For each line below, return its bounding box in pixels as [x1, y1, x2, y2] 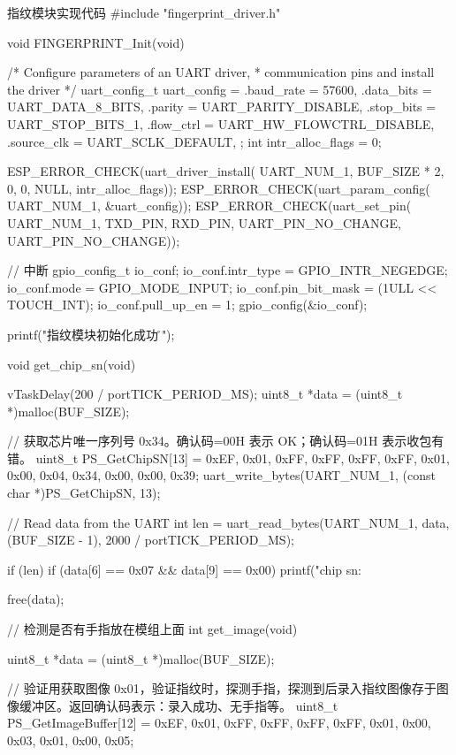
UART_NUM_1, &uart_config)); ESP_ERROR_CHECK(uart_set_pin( [7, 196, 412, 215]
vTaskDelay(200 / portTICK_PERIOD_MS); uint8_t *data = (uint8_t [7, 385, 403, 403]
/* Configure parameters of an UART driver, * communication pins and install [7, 63, 435, 81]
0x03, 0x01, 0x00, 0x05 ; [7, 731, 134, 749]
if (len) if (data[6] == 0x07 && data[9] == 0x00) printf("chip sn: [7, 560, 361, 578]
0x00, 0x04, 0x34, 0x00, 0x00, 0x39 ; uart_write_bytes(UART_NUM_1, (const [7, 466, 437, 484]
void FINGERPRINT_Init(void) [7, 33, 185, 51]
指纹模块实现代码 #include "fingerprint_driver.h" [7, 4, 281, 21]
